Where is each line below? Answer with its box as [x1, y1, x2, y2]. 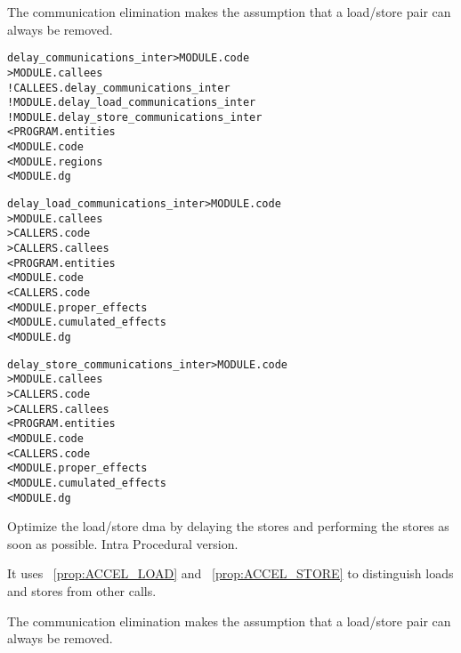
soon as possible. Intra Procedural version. [7, 534, 239, 552]
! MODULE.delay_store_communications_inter [7, 110, 263, 124]
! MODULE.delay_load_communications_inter [7, 96, 256, 109]
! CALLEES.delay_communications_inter [7, 81, 230, 94]
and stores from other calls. [7, 582, 157, 600]
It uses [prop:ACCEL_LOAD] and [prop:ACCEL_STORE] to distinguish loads [7, 564, 454, 583]
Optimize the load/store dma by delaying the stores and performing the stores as [7, 517, 449, 536]
